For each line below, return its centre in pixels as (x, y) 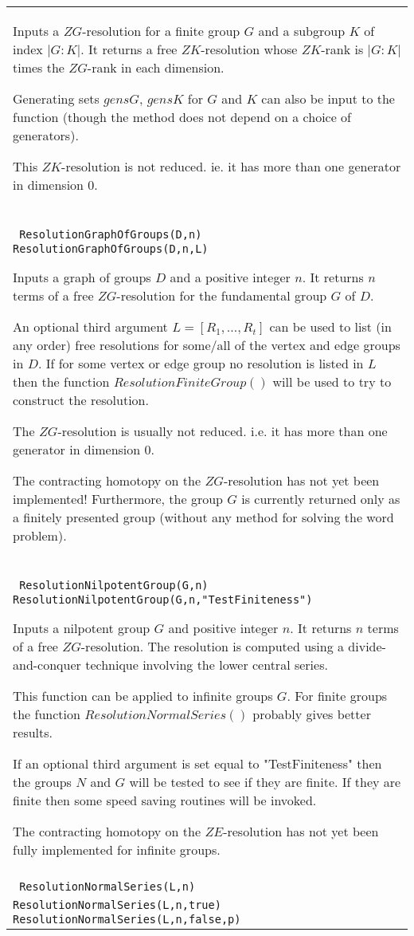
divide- (367, 646)
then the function (61, 381)
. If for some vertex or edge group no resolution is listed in (201, 363)
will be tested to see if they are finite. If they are (265, 782)
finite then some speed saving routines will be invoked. (165, 800)
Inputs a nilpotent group (82, 628)
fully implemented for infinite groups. (117, 849)
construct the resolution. (81, 400)
